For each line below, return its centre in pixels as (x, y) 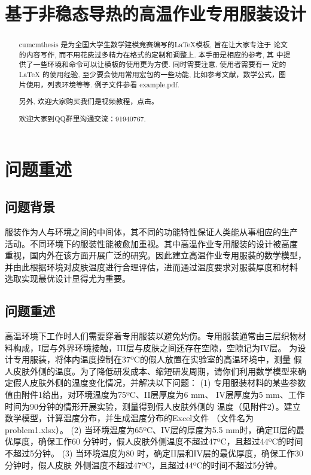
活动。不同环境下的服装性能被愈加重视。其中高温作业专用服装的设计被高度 (151, 243)
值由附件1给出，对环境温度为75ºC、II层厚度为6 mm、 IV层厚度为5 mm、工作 (155, 395)
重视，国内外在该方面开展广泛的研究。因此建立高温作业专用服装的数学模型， (155, 255)
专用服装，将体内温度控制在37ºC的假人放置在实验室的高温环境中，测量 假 (157, 359)
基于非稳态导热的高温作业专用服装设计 (156, 13)
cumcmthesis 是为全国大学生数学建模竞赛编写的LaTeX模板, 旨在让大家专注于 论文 (153, 45)
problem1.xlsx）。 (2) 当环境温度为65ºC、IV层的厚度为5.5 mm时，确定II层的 (151, 429)
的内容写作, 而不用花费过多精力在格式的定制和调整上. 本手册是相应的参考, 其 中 (151, 54)
